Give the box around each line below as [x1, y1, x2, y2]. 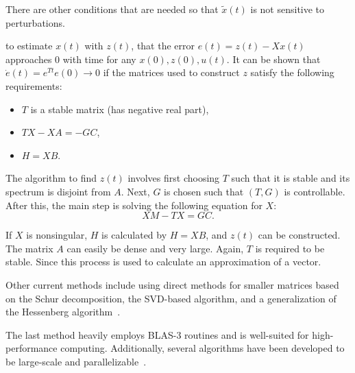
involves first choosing [127, 171, 220, 185]
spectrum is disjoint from [5, 184, 111, 198]
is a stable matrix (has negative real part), [30, 101, 209, 116]
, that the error [131, 38, 195, 53]
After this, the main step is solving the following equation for [5, 197, 262, 212]
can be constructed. [258, 228, 341, 242]
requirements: [5, 78, 62, 93]
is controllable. [284, 184, 345, 198]
